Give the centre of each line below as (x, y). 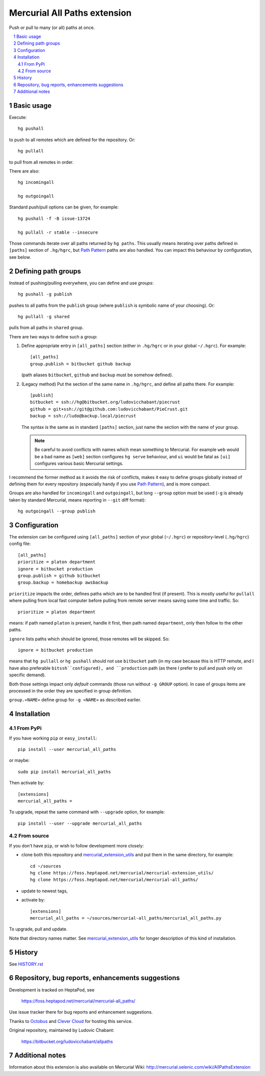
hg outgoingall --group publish (57, 511)
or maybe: (19, 760)
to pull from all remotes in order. (41, 162)
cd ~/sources (46, 866)
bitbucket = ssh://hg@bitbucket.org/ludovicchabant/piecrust (105, 402)
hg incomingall (36, 182)
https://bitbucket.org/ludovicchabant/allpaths (67, 1041)
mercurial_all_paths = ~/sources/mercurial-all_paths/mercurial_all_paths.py (126, 918)
